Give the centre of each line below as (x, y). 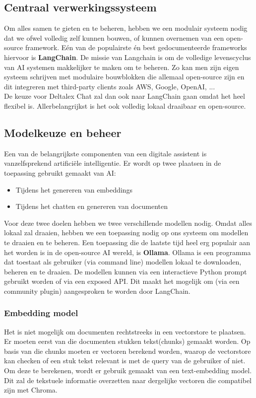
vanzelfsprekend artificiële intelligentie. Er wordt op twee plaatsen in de (113, 163)
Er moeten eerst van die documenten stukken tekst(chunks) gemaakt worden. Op (127, 341)
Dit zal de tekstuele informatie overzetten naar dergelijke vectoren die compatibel (128, 380)
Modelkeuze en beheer (63, 132)
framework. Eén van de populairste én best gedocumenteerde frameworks (136, 47)
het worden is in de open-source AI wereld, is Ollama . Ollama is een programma (128, 252)
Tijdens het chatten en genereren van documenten (92, 206)
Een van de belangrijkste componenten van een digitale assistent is (105, 153)
